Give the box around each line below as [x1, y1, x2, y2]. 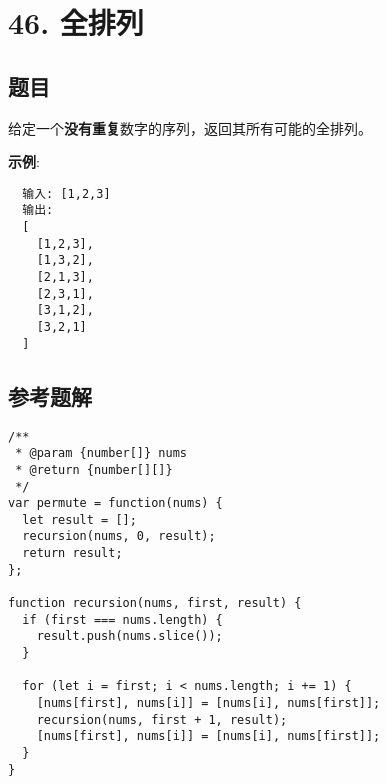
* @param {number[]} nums [15, 446, 187, 461]
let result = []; [22, 512, 137, 527]
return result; [22, 546, 123, 561]
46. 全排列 [8, 2, 144, 43]
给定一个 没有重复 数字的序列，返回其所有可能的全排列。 [8, 117, 372, 138]
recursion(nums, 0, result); [22, 529, 216, 544]
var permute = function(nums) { [8, 496, 223, 511]
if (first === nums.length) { [22, 612, 223, 627]
